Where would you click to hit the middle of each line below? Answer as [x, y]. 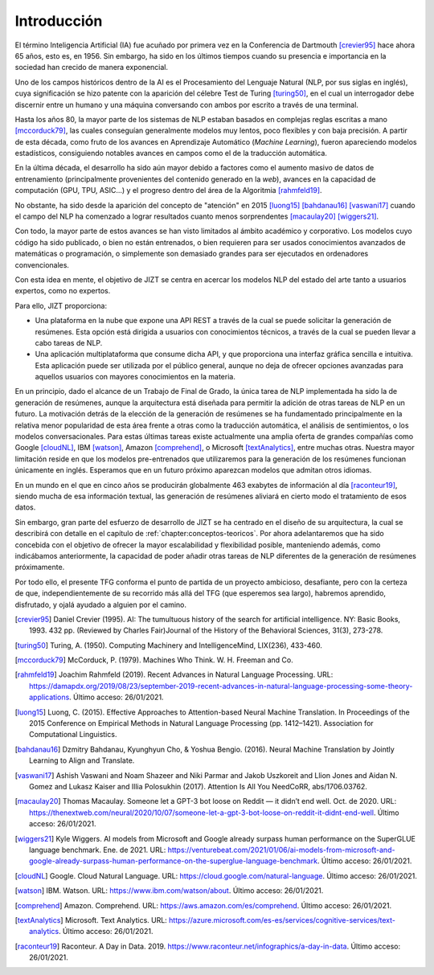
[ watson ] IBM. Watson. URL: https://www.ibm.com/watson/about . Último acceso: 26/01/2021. [169, 891]
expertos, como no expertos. [63, 291]
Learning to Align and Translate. [82, 760]
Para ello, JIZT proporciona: [61, 305]
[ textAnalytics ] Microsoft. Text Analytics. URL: [91, 920]
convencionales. [42, 264]
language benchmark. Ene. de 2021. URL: [98, 850]
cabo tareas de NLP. [69, 342]
